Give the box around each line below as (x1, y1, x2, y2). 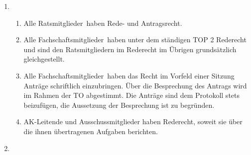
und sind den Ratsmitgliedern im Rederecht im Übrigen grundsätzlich (23, 44, 237, 54)
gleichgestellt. (23, 54, 65, 64)
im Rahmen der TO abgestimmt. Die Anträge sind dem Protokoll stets (23, 90, 240, 100)
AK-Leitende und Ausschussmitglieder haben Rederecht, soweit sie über (23, 116, 243, 127)
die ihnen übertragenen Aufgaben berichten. (23, 126, 158, 136)
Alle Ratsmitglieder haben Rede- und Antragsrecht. (23, 17, 182, 28)
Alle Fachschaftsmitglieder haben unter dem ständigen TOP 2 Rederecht (23, 34, 247, 45)
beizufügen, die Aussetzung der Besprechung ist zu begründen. (23, 99, 215, 110)
